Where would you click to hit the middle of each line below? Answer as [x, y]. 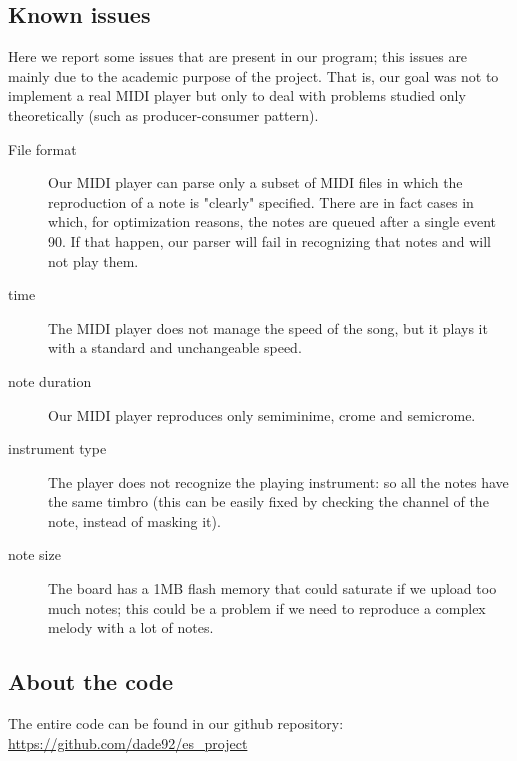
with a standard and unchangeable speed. [175, 347]
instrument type [57, 448]
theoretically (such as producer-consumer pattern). [163, 114]
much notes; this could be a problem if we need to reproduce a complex [267, 607]
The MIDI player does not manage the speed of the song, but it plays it [268, 327]
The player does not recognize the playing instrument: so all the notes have [278, 481]
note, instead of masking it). [134, 520]
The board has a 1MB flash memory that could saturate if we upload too [272, 588]
